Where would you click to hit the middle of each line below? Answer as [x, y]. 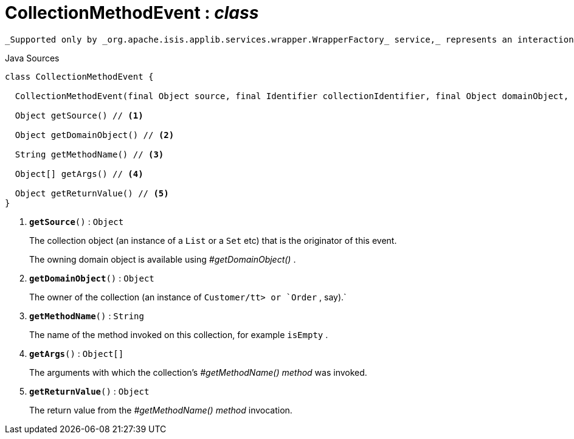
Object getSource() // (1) [79, 115]
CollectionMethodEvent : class [132, 13]
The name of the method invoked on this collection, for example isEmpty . [179, 334]
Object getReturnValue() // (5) [92, 193]
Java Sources [32, 58]
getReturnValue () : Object [89, 391]
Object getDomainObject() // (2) [95, 135]
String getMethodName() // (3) [89, 154]
